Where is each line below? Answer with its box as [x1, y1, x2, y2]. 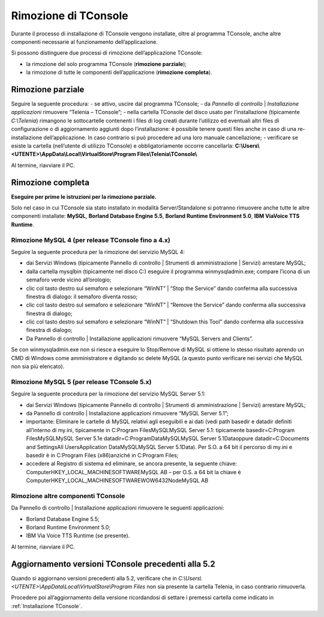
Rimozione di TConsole [11, 9, 128, 22]
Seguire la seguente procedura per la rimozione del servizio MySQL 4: [11, 248, 185, 255]
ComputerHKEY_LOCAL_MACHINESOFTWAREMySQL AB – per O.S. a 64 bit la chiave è [26, 468, 241, 475]
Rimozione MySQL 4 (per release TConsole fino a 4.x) [11, 236, 171, 244]
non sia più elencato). [11, 363, 65, 370]
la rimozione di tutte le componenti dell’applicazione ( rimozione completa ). [26, 69, 212, 76]
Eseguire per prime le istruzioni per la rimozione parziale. [11, 193, 157, 200]
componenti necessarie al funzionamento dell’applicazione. [11, 38, 158, 45]
